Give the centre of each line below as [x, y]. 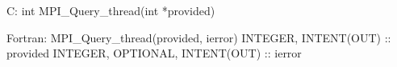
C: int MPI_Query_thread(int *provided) [111, 10]
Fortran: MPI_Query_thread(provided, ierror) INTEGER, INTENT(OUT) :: [199, 37]
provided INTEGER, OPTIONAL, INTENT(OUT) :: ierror [154, 53]
